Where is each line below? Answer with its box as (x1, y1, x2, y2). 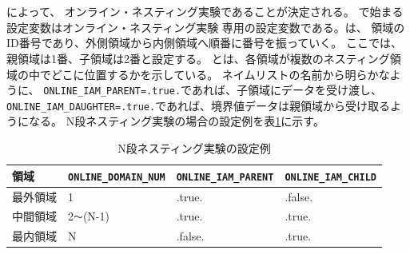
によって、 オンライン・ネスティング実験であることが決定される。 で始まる (6, 3, 404, 20)
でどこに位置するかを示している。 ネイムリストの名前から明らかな (39, 65, 390, 82)
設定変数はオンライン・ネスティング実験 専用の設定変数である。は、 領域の (6, 18, 405, 35)
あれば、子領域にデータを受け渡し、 (191, 81, 382, 98)
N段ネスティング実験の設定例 (117, 140, 271, 157)
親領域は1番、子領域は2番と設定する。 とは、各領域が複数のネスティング (6, 50, 390, 66)
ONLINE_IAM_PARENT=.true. (43, 85, 181, 97)
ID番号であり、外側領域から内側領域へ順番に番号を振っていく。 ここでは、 (6, 34, 403, 51)
